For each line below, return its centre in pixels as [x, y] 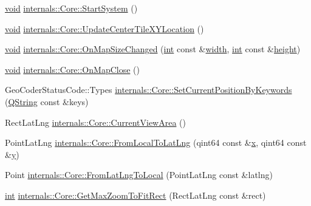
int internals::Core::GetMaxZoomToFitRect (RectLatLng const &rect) [135, 195]
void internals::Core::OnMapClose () [72, 69]
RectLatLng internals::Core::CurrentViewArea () [95, 122]
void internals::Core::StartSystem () [71, 8]
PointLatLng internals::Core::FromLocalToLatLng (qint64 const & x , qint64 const [156, 142]
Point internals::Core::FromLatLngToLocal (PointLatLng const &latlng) [139, 175]
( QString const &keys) [47, 101]
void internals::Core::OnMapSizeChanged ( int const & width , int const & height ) [153, 49]
